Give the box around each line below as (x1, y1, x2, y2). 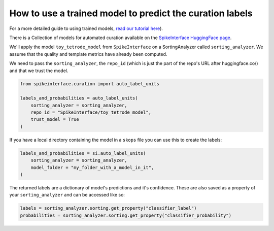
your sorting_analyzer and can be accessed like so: (9, 192, 125, 198)
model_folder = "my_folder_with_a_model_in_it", (30, 164, 154, 170)
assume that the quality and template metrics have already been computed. (9, 51, 167, 57)
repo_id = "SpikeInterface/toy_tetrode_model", (30, 110, 152, 115)
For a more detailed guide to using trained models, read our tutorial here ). (9, 25, 163, 31)
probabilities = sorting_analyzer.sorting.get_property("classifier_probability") (20, 212, 232, 218)
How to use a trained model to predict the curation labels (9, 8, 253, 19)
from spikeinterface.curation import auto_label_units (20, 81, 159, 87)
